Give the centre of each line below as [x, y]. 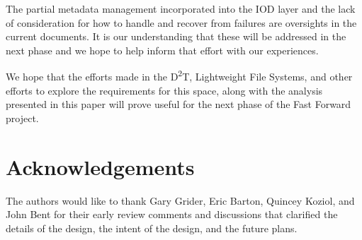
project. [22, 118]
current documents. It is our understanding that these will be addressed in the [176, 36]
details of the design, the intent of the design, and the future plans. [152, 228]
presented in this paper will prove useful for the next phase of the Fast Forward [179, 104]
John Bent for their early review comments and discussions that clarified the [172, 214]
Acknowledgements [100, 166]
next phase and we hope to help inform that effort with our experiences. [162, 50]
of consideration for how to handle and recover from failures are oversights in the [181, 22]
